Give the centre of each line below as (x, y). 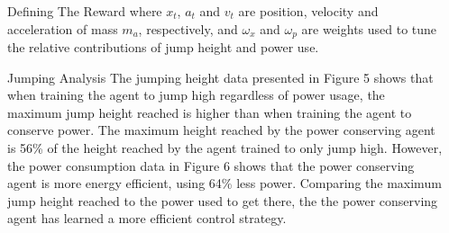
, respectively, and (188, 28)
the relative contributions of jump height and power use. (163, 47)
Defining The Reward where (85, 11)
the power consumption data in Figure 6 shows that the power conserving (211, 165)
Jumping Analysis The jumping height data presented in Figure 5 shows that (220, 77)
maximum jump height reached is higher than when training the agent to (210, 112)
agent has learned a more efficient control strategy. (147, 218)
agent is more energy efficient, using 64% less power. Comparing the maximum (224, 183)
